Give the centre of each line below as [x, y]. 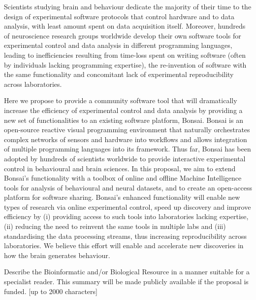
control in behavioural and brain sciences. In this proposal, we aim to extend [120, 168]
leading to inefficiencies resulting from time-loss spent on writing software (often [125, 55]
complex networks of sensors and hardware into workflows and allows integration [126, 139]
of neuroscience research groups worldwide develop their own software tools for [123, 35]
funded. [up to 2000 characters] [51, 291]
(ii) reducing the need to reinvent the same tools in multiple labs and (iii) [115, 226]
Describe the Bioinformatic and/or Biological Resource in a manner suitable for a [127, 272]
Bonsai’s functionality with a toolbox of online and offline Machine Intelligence [123, 178]
